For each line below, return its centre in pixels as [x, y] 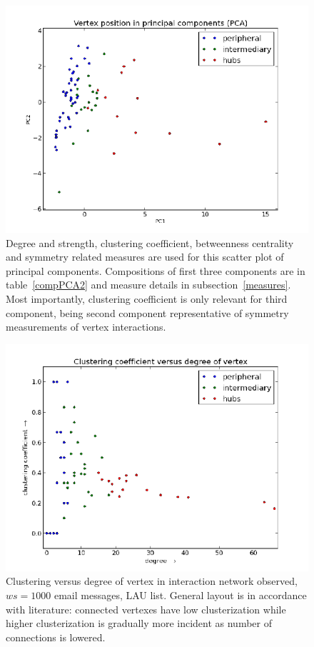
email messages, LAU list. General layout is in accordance [180, 595]
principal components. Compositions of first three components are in [156, 270]
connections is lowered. [56, 637]
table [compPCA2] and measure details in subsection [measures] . [148, 285]
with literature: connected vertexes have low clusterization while [146, 609]
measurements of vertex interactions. [86, 327]
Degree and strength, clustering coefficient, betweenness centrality [150, 242]
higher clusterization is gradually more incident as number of [139, 623]
